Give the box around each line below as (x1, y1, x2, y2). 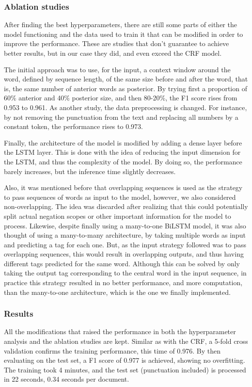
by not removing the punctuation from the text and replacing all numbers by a (4, 112, 238, 122)
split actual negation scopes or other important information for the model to (4, 210, 231, 221)
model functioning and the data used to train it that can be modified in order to (4, 29, 243, 39)
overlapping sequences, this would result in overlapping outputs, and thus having (4, 249, 244, 259)
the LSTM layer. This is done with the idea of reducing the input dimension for (4, 147, 241, 157)
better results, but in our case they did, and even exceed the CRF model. (4, 48, 222, 58)
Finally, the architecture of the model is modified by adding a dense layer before (4, 137, 242, 147)
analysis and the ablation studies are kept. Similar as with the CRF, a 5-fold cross (4, 336, 248, 346)
